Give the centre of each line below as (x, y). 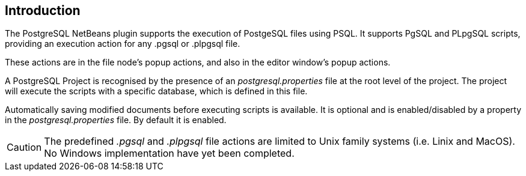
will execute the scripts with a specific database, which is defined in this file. (156, 91)
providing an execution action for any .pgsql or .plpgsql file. (123, 44)
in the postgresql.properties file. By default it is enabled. (116, 120)
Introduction (43, 11)
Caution (24, 147)
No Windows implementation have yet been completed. (169, 153)
